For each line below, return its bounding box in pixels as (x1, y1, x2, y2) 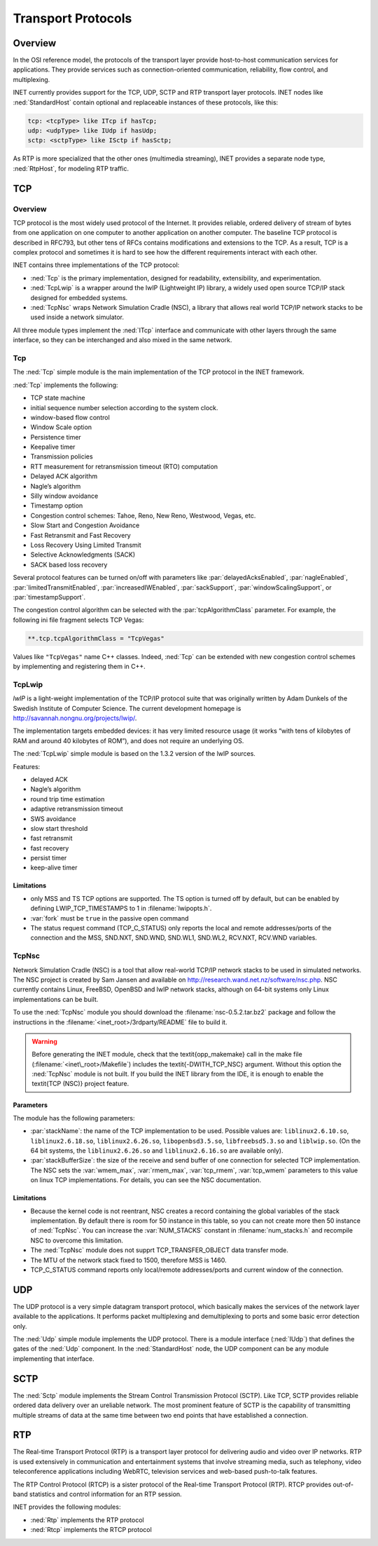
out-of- (332, 1480, 354, 1489)
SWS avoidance (30, 814, 76, 823)
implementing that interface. (13, 1354, 94, 1363)
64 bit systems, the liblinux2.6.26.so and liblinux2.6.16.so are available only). (30, 1146, 283, 1155)
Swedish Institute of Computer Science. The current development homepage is (13, 704, 241, 712)
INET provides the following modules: (13, 1503, 121, 1511)
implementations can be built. (13, 995, 99, 1003)
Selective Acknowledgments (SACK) (30, 550, 136, 559)
